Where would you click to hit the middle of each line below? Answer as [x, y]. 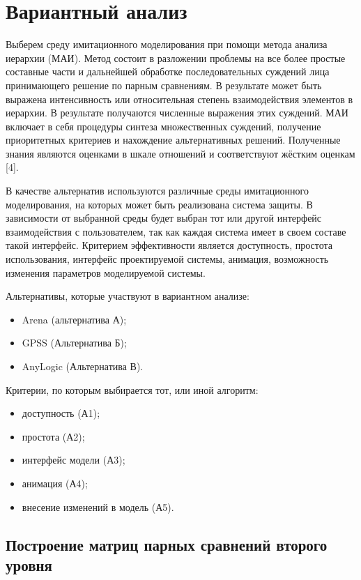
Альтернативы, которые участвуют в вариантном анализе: [128, 296]
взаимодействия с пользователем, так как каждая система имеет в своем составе [176, 231]
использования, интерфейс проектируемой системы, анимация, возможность [167, 259]
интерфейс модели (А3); [74, 460]
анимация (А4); [55, 483]
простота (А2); [53, 436]
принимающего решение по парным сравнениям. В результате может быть [164, 85]
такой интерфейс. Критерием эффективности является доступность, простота [169, 245]
